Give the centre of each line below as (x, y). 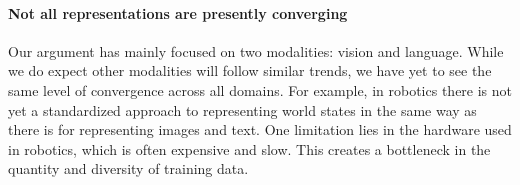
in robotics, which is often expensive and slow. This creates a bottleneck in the (249, 148)
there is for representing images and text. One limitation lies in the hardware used (260, 129)
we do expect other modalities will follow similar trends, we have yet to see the (250, 70)
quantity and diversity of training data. (128, 168)
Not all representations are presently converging (178, 12)
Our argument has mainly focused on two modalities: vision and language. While (256, 50)
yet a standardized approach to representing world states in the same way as (242, 109)
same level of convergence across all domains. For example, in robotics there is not (260, 89)
